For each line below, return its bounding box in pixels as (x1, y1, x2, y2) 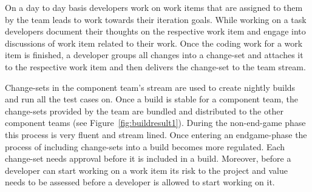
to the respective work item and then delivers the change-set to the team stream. (5, 60, 306, 73)
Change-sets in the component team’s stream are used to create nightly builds (5, 81, 296, 93)
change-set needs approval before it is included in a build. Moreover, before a (5, 152, 291, 165)
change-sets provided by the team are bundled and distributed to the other (5, 104, 283, 117)
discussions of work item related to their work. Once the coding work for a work (5, 36, 303, 49)
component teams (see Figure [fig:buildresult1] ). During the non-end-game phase (5, 116, 306, 129)
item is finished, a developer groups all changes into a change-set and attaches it (5, 48, 304, 61)
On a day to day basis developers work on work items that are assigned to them (5, 1, 303, 13)
